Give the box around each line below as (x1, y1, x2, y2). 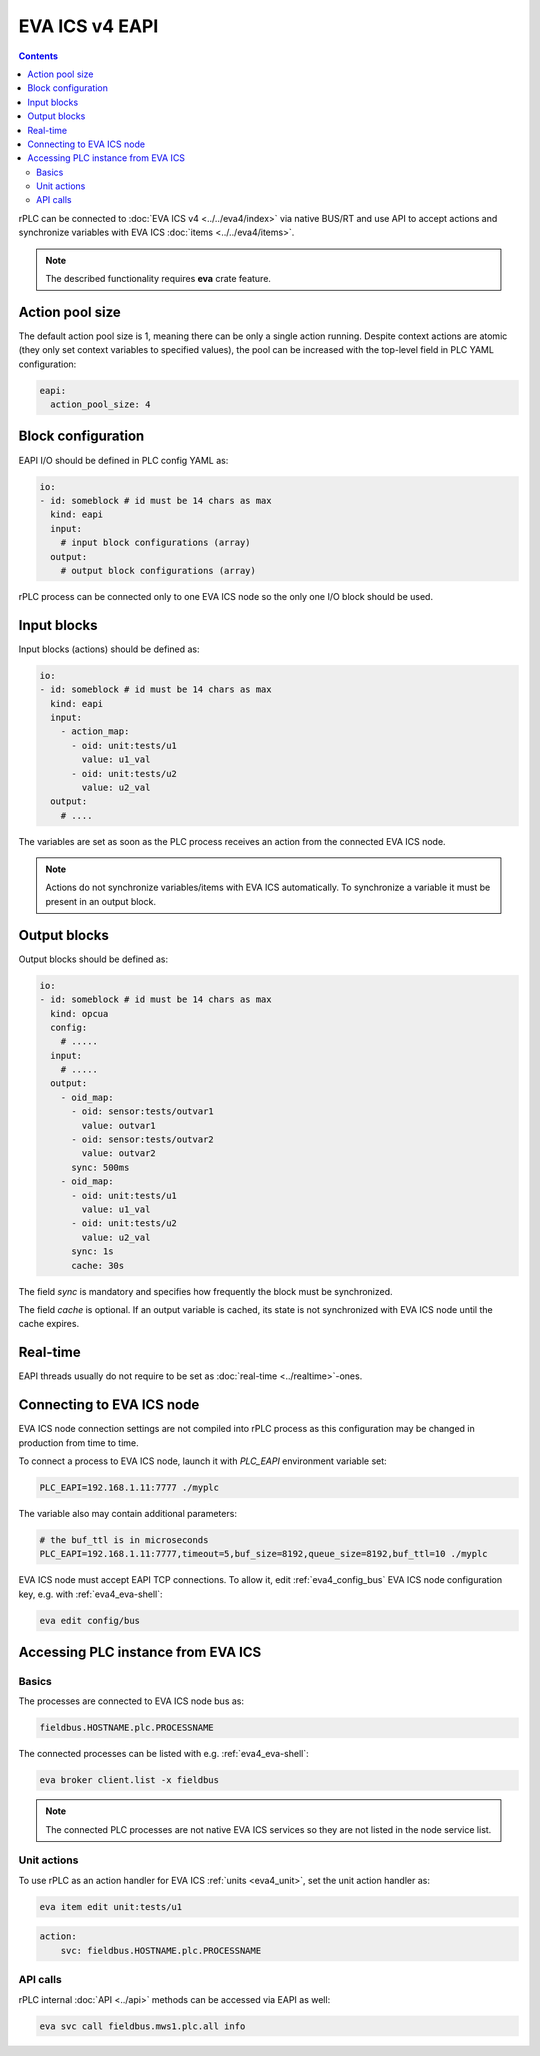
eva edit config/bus (39, 1615, 140, 1626)
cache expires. (18, 1318, 80, 1330)
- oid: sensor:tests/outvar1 (71, 1106, 214, 1117)
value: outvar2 (81, 1148, 157, 1159)
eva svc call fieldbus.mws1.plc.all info (39, 2020, 246, 2032)
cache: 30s (71, 1260, 125, 1271)
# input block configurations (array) (60, 537, 251, 549)
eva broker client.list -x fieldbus (39, 1775, 220, 1786)
